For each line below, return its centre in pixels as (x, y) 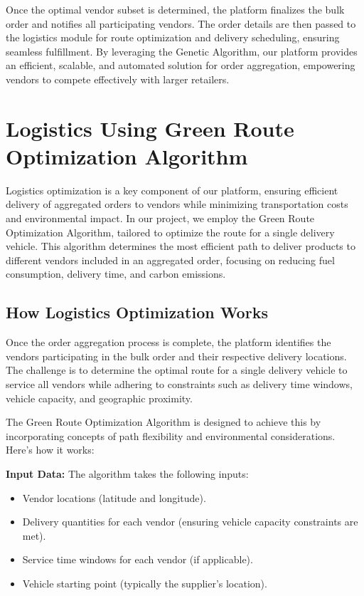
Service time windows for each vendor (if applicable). (138, 559)
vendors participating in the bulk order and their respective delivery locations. (176, 356)
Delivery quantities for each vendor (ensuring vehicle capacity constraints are (190, 522)
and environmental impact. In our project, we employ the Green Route (160, 218)
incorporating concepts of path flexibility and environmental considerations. (171, 435)
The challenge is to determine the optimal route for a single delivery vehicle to (177, 370)
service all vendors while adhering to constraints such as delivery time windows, (179, 384)
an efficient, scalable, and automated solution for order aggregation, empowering (181, 65)
